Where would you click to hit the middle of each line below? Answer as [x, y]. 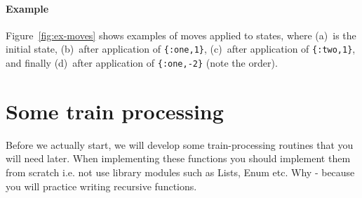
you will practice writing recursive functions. [101, 186]
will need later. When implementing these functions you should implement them [178, 158]
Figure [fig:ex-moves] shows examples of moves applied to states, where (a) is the [181, 35]
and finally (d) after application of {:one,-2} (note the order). [142, 63]
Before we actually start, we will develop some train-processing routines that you [180, 144]
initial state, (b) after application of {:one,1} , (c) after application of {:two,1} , [181, 49]
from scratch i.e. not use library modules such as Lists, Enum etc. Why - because [180, 172]
